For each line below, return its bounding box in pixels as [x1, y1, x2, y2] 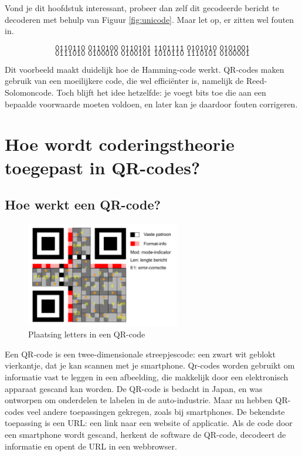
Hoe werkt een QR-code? [5, 195, 161, 214]
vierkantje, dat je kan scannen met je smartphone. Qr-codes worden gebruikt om [5, 359, 295, 371]
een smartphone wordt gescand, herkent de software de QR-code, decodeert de [5, 428, 286, 440]
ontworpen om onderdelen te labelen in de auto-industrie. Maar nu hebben [5, 394, 273, 406]
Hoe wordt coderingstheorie [5, 132, 235, 156]
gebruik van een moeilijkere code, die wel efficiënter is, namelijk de [5, 75, 244, 87]
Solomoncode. [5, 86, 54, 98]
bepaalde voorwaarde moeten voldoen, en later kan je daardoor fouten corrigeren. [5, 97, 298, 110]
